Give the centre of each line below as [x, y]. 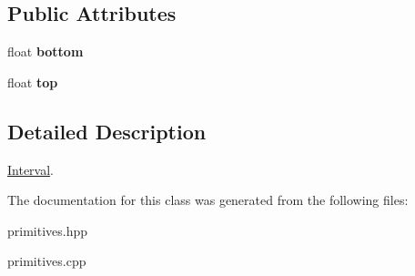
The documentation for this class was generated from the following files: [208, 200]
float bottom [46, 51]
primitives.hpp [48, 230]
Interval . [31, 169]
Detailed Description [107, 131]
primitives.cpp [47, 261]
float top [33, 82]
